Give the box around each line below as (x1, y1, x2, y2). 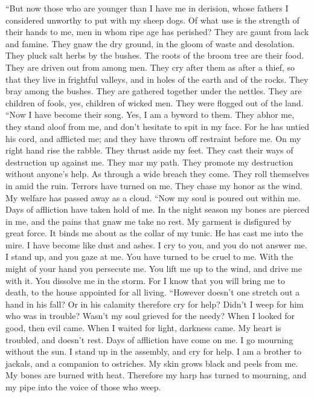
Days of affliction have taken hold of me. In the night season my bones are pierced (5, 203, 310, 216)
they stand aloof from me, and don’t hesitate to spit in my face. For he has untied (5, 120, 310, 132)
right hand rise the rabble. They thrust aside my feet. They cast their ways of (5, 144, 293, 157)
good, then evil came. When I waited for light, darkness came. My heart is (5, 321, 281, 334)
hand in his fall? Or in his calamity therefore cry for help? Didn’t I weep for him (5, 297, 304, 310)
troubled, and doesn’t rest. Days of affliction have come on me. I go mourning (5, 333, 293, 346)
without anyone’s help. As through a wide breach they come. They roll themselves (5, 167, 310, 180)
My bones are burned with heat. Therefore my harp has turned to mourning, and (5, 369, 307, 381)
